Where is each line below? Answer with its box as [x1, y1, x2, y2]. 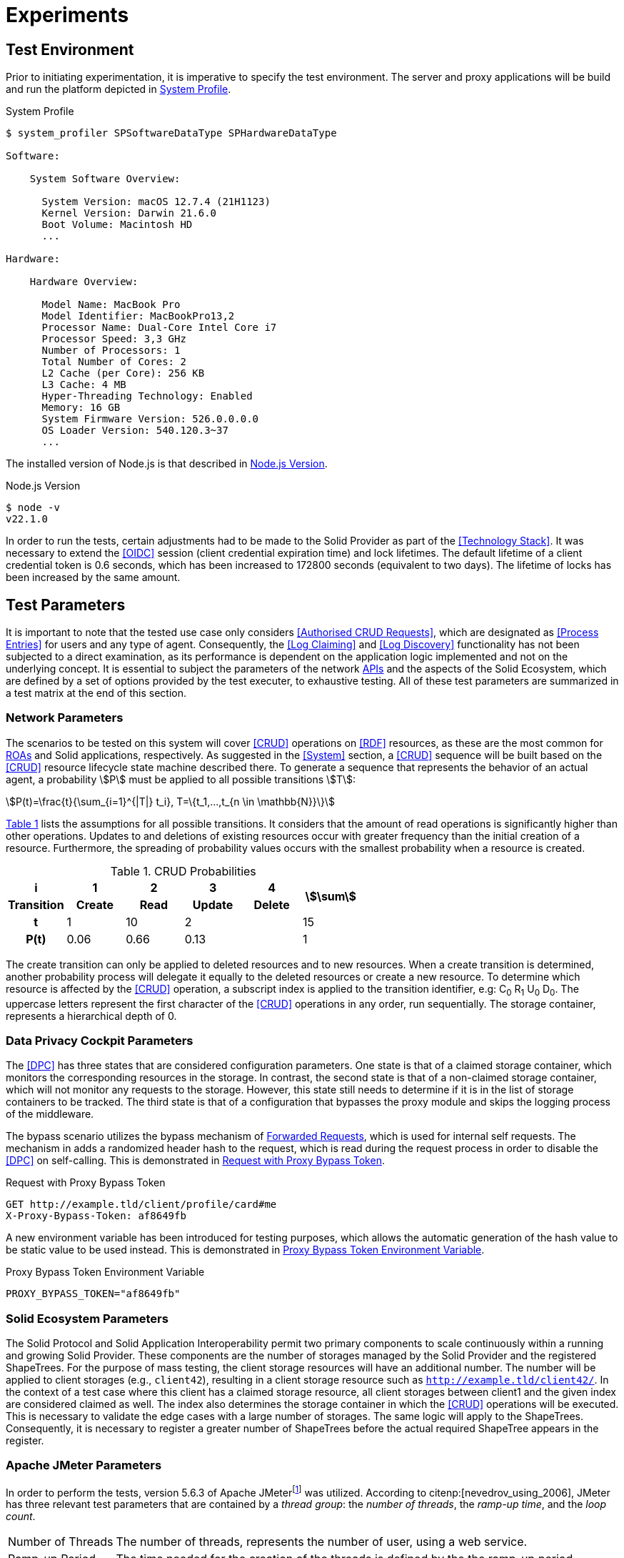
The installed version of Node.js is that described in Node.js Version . [6, 457, 328, 470]
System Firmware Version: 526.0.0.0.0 [41, 413, 259, 425]
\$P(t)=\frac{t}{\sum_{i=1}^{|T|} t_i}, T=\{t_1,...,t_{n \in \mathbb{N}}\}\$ [6, 795, 335, 808]
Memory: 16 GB [41, 402, 121, 414]
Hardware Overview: [29, 276, 139, 288]
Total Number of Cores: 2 [41, 356, 186, 368]
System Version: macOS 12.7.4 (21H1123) [41, 196, 271, 208]
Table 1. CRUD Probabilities [110, 863, 256, 878]
